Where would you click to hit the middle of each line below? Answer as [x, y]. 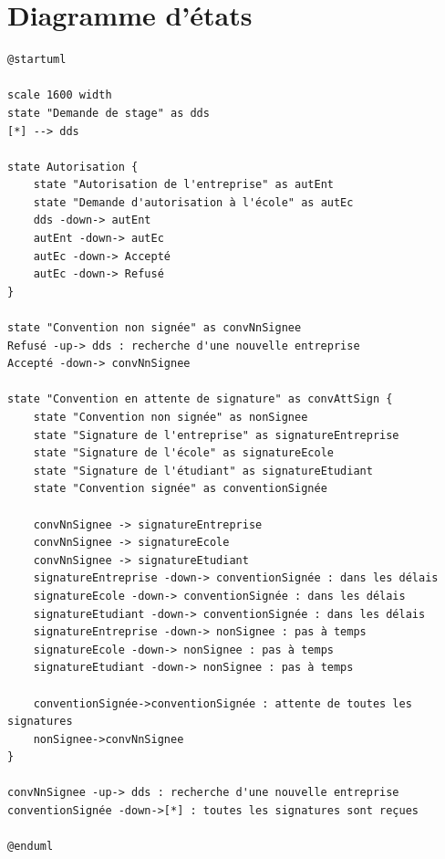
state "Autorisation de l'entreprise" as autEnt [183, 185]
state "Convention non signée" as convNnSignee [155, 328]
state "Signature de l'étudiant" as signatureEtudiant [203, 471]
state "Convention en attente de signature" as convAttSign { [200, 399]
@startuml [37, 60]
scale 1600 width [60, 95]
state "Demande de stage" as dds [109, 113]
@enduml [31, 847]
